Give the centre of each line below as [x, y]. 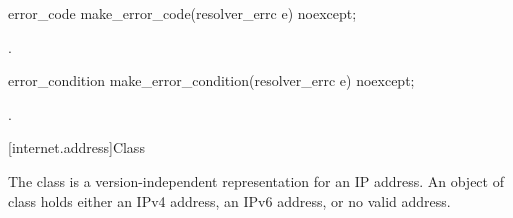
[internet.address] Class [76, 147]
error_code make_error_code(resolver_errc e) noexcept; [182, 13]
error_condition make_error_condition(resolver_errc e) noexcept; [211, 80]
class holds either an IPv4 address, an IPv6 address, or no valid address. [229, 200]
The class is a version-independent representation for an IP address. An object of [256, 180]
